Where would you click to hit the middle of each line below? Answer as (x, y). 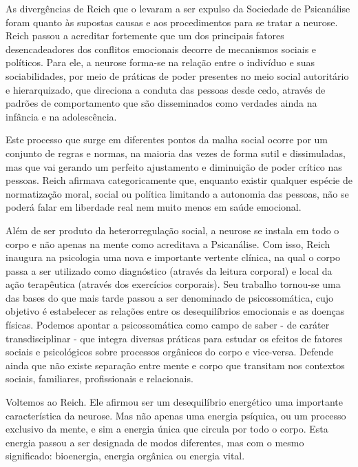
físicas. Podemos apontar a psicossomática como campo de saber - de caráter (168, 325)
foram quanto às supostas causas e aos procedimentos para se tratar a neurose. (172, 22)
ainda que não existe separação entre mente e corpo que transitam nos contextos (175, 365)
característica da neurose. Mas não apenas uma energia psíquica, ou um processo (176, 415)
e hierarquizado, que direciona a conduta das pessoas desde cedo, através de (166, 89)
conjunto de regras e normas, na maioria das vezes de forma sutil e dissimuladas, (176, 153)
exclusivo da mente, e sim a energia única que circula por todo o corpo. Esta (167, 429)
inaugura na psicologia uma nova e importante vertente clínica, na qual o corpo (173, 257)
